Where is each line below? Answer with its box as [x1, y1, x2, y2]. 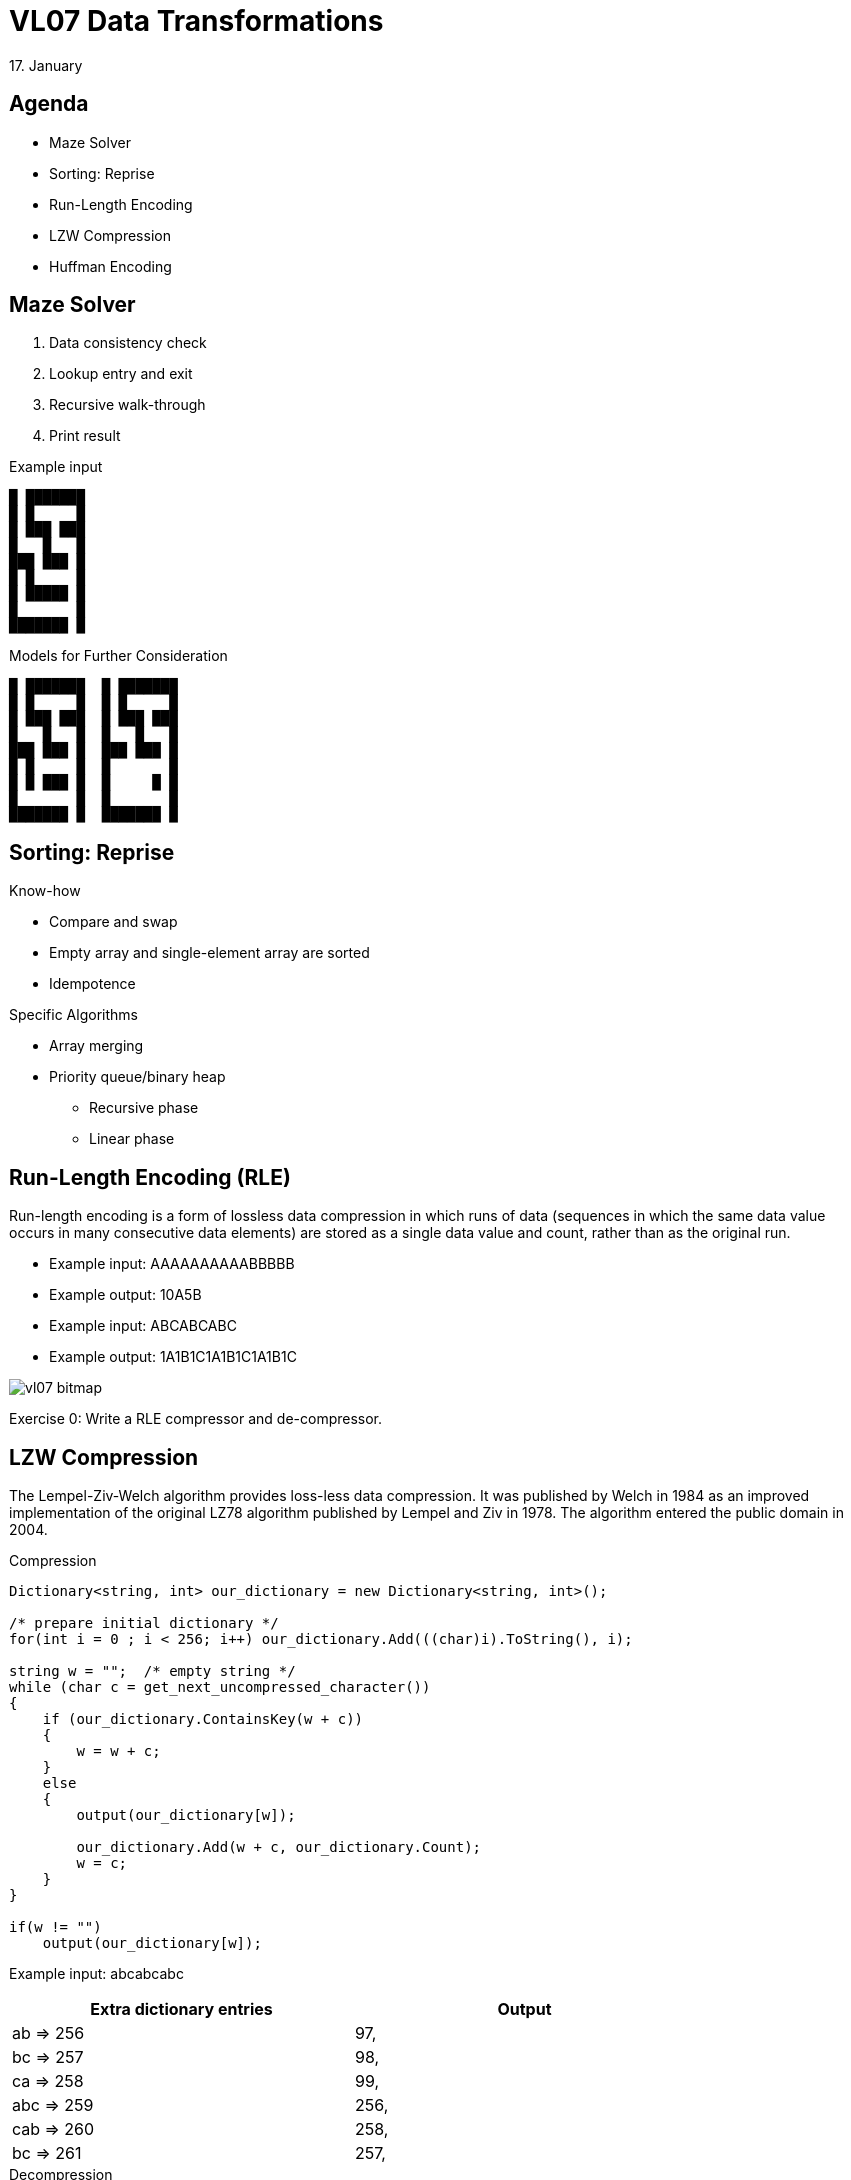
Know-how [9, 882, 81, 900]
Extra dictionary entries [90, 1998, 273, 2019]
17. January [9, 56, 83, 74]
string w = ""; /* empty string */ [9, 1662, 296, 1679]
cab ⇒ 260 [12, 2118, 95, 2139]
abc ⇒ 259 [12, 2094, 94, 2115]
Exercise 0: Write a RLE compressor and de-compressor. [9, 1410, 383, 1428]
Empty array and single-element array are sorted [49, 944, 370, 962]
